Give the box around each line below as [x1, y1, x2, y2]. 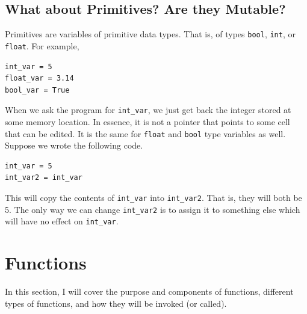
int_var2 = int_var [5, 173, 82, 182]
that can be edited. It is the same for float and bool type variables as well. [5, 127, 286, 140]
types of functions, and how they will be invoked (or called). [5, 297, 227, 309]
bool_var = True [5, 85, 70, 94]
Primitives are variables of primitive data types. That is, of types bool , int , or [5, 28, 296, 40]
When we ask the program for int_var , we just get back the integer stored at [5, 103, 291, 116]
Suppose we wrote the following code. [5, 139, 143, 152]
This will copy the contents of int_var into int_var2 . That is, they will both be [5, 191, 302, 203]
